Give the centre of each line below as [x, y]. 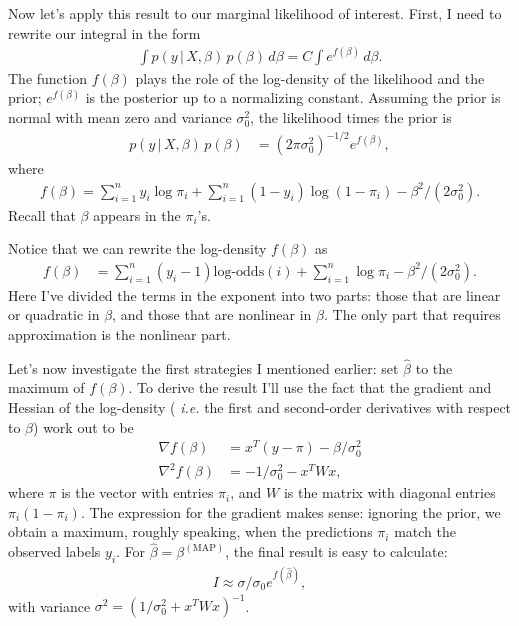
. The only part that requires [412, 314]
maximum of [46, 387]
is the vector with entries [137, 492]
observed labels [54, 551]
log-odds [239, 271]
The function [47, 77]
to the [434, 367]
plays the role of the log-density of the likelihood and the [310, 77]
